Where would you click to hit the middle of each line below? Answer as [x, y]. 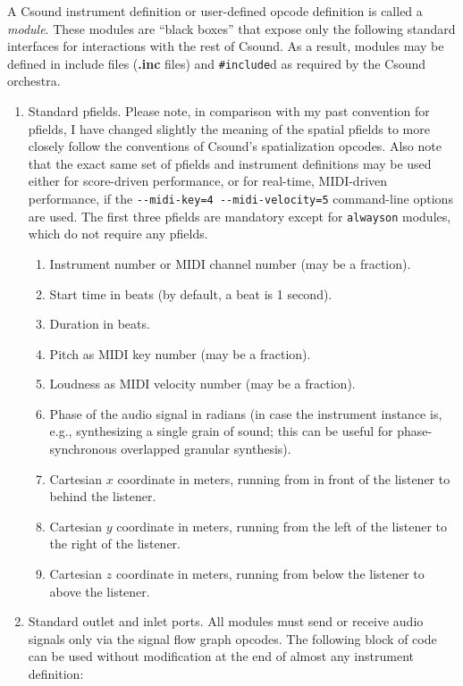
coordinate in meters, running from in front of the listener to [284, 478]
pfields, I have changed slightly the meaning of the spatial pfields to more [229, 128]
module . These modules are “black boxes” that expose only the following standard [231, 28]
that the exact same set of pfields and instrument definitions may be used [230, 163]
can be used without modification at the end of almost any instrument [221, 656]
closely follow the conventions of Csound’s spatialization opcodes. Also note [235, 146]
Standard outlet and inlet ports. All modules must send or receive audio [226, 621]
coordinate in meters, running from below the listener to [270, 574]
